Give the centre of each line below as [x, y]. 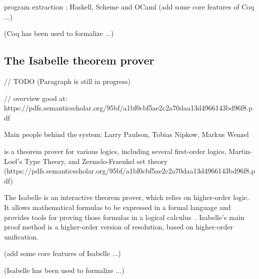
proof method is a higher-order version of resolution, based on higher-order [119, 227]
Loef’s [13, 161]
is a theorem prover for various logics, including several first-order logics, [115, 151]
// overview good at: [36, 98]
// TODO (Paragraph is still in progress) [67, 81]
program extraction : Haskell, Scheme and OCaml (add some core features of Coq [129, 6]
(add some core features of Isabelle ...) [62, 253]
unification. [21, 236]
